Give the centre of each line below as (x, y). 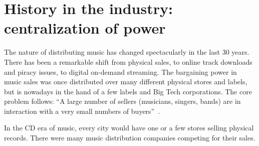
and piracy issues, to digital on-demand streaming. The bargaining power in (120, 71)
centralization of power (85, 28)
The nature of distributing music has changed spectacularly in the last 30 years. (127, 52)
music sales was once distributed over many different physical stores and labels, (126, 82)
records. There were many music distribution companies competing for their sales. (130, 138)
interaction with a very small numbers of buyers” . (82, 111)
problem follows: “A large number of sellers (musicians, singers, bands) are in (122, 101)
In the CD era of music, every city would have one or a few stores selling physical (129, 128)
